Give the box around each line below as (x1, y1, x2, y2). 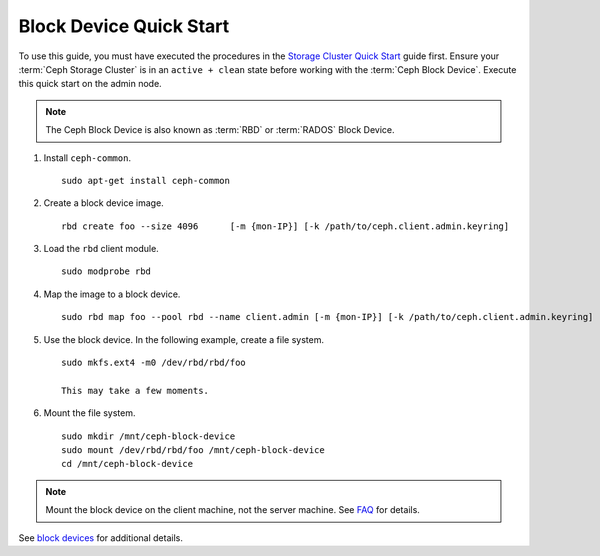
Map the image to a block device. (43, 288, 181, 300)
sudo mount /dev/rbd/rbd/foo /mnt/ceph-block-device (61, 444, 325, 455)
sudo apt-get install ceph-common (61, 175, 230, 186)
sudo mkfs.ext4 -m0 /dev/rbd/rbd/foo (61, 357, 247, 369)
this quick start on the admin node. (18, 78, 162, 90)
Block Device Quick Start (18, 15, 230, 37)
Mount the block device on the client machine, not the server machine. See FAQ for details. (45, 504, 420, 516)
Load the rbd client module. (43, 243, 159, 255)
